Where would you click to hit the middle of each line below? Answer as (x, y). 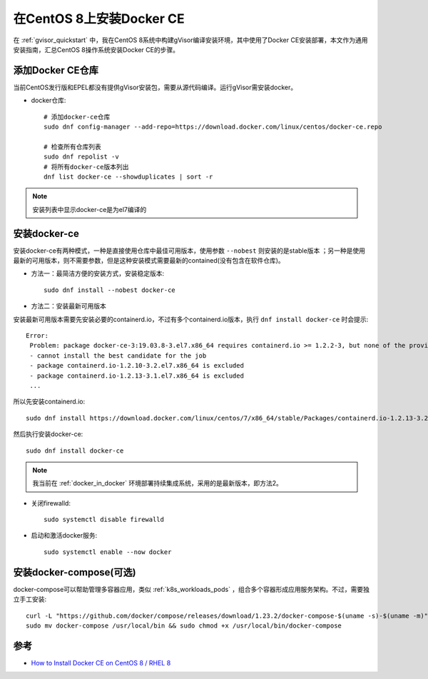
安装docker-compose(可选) (75, 572)
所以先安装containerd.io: (49, 402)
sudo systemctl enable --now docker (108, 552)
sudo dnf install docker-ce (75, 451)
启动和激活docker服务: (64, 535)
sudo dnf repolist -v (81, 157)
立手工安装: (30, 599)
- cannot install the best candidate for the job (118, 356)
